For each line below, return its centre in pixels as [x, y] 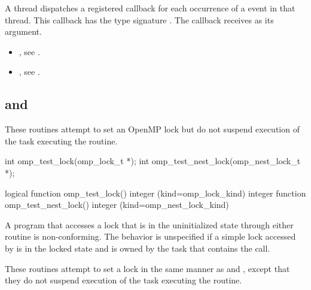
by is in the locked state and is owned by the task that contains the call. [138, 248]
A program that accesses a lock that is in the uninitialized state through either [149, 224]
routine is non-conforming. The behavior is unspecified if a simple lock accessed [150, 236]
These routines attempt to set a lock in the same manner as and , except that [147, 268]
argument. [23, 31]
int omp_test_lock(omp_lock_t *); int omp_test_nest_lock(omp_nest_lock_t [153, 161]
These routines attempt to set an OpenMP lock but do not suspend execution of [152, 129]
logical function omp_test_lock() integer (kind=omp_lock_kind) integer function [155, 193]
